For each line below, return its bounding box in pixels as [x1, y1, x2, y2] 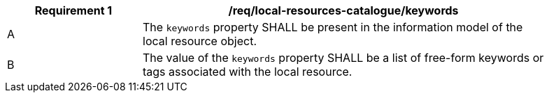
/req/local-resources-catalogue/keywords [228, 3, 459, 17]
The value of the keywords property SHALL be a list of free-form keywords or [143, 51, 544, 65]
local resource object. [143, 34, 257, 48]
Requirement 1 [34, 3, 113, 17]
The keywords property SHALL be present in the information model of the [143, 20, 523, 34]
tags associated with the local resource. [143, 65, 352, 79]
